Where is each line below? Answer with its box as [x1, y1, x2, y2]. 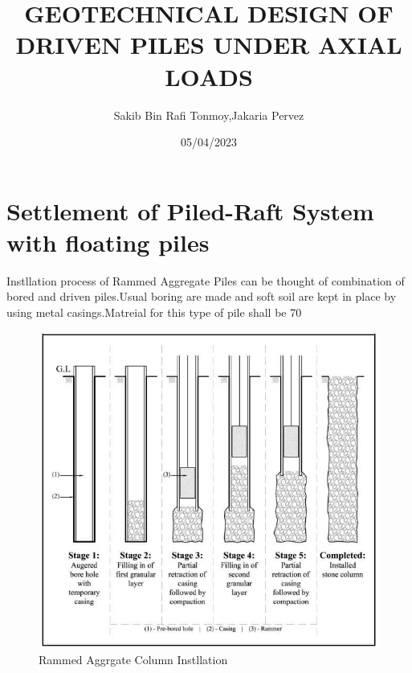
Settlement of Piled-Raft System [6, 194, 374, 227]
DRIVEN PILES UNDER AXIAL [15, 28, 402, 61]
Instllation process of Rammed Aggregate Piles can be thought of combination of [6, 272, 405, 289]
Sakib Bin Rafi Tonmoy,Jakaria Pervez [113, 106, 304, 123]
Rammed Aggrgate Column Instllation [39, 650, 228, 667]
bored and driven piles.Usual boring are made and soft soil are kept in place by [6, 288, 397, 305]
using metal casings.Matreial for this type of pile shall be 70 [6, 304, 302, 320]
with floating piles [6, 225, 210, 258]
